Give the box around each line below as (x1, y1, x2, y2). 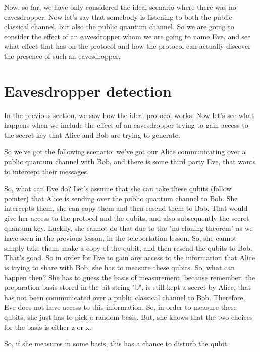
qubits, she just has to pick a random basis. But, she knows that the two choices (4, 311, 253, 322)
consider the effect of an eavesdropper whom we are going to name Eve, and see (4, 31, 251, 41)
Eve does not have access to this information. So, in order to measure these (4, 302, 237, 312)
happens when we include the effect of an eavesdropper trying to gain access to (4, 120, 248, 130)
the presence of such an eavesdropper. (4, 50, 121, 61)
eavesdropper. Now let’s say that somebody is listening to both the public (4, 11, 232, 22)
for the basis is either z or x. (4, 321, 91, 332)
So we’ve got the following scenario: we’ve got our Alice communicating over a (4, 146, 246, 157)
